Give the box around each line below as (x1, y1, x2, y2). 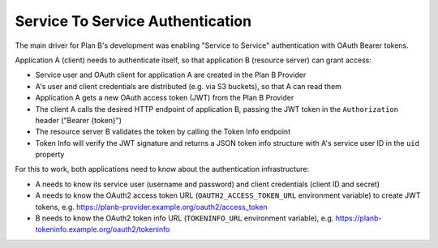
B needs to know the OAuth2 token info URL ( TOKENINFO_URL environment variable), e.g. (35, 213, 334, 223)
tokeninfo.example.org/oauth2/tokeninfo (35, 224, 170, 234)
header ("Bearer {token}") (35, 115, 122, 125)
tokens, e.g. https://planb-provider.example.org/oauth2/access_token (35, 202, 268, 212)
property (35, 150, 65, 160)
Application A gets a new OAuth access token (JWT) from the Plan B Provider (35, 93, 294, 103)
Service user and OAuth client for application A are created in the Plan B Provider (35, 70, 307, 80)
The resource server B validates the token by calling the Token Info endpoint (35, 126, 291, 137)
